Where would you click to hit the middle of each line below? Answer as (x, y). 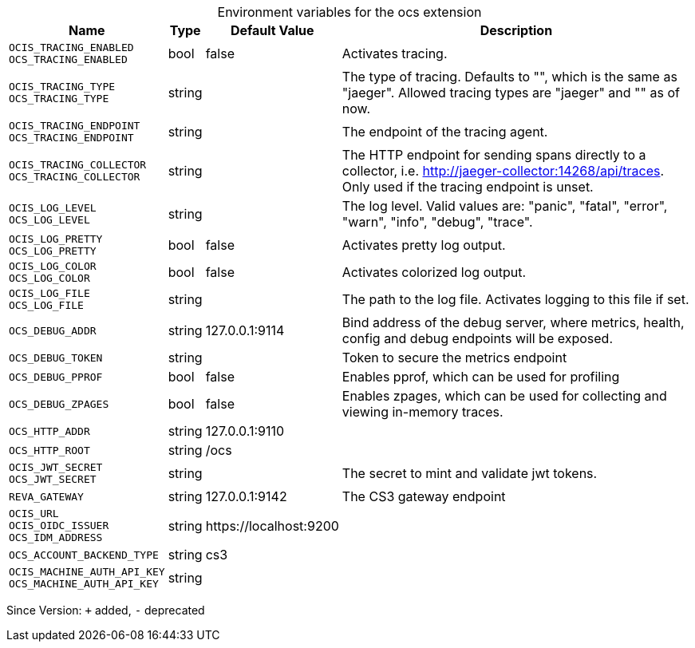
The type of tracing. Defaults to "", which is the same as (509, 77)
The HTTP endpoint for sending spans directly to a (494, 155)
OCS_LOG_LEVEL (49, 220)
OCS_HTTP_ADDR (49, 431)
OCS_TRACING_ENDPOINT (71, 138)
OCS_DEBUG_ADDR (53, 330)
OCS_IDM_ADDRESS (56, 537)
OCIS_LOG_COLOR (53, 266)
